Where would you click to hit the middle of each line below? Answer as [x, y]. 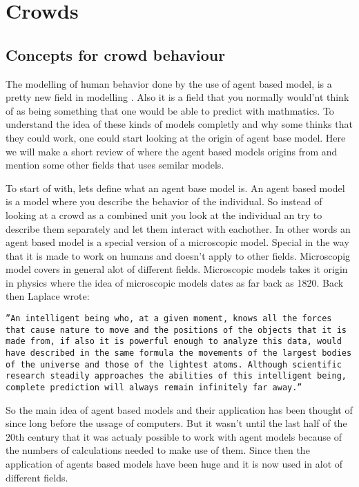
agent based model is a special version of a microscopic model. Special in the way [177, 242]
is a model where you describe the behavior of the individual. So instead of [164, 201]
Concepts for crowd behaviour [116, 54]
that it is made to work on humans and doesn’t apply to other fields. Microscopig [178, 255]
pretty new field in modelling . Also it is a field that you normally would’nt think [177, 97]
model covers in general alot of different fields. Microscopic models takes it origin [177, 269]
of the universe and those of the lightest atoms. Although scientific [174, 364]
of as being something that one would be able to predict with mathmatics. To [170, 110]
